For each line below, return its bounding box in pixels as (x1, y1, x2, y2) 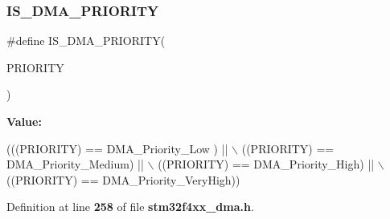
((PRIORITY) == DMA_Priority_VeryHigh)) (6, 171, 240, 188)
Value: (6, 113, 42, 129)
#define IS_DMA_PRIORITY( (6, 32, 166, 49)
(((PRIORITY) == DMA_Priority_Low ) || (6, 140, 228, 156)
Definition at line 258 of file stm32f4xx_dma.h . (6, 198, 254, 215)
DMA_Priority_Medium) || (6, 156, 144, 172)
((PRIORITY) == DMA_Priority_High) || (158, 156, 375, 172)
